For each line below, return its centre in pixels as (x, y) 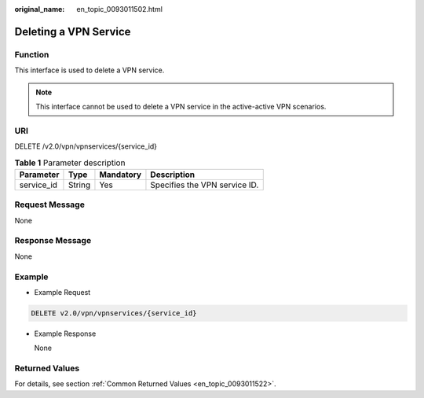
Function (32, 54)
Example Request (62, 292)
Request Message (50, 205)
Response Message (53, 241)
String (79, 185)
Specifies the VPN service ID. (205, 185)
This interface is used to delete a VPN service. (90, 70)
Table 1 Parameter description (70, 163)
